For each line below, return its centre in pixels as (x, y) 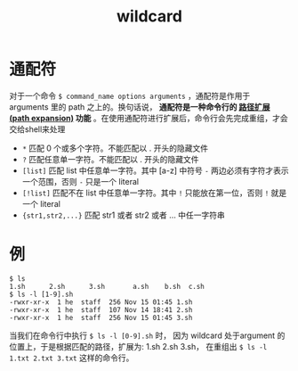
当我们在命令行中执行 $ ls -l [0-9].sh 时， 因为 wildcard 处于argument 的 (147, 335)
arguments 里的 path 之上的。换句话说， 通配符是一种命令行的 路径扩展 (140, 107)
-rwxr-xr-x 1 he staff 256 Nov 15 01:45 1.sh (101, 302)
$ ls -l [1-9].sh (41, 294)
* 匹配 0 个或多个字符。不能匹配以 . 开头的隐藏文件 (115, 148)
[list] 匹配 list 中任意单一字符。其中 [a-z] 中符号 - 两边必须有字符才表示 (155, 170)
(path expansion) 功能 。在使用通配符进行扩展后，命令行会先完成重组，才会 (149, 118)
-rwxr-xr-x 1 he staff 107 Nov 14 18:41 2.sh (101, 309)
